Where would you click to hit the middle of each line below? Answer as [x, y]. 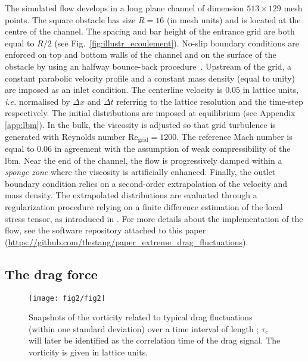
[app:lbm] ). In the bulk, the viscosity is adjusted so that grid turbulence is [140, 124]
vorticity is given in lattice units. [88, 352]
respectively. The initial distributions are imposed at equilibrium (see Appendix [150, 113]
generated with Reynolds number [65, 136]
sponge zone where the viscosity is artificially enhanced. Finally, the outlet [140, 172]
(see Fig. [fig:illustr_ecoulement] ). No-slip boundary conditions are [177, 43]
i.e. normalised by [38, 101]
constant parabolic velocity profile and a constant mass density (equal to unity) [150, 78]
